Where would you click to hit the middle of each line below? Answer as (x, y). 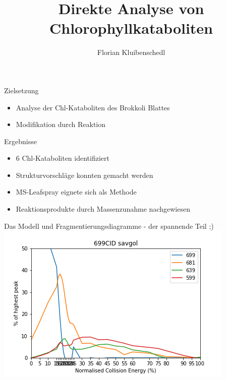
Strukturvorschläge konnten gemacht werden (84, 175)
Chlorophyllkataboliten (131, 28)
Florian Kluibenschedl (131, 52)
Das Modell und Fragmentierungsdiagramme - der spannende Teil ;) (109, 226)
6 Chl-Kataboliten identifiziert (63, 158)
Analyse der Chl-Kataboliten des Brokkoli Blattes (93, 107)
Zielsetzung (21, 90)
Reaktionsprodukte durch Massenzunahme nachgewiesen (103, 209)
